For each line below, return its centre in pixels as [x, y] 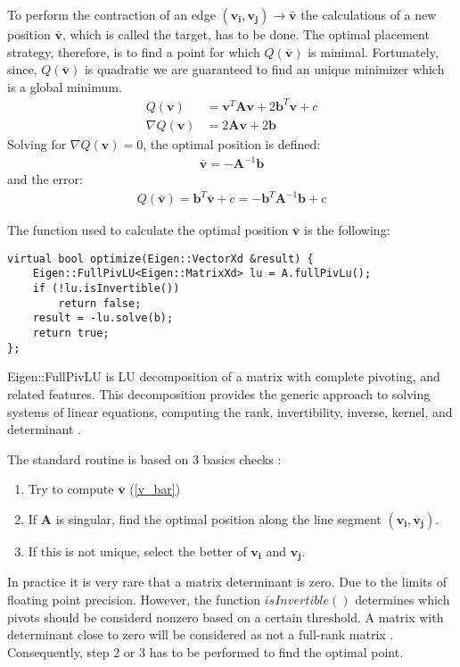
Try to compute [71, 489]
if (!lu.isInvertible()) [106, 289]
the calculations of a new [369, 14]
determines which [402, 599]
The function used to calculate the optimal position [148, 230]
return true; [71, 333]
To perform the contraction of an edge [111, 14]
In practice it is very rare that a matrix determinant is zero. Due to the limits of [227, 582]
